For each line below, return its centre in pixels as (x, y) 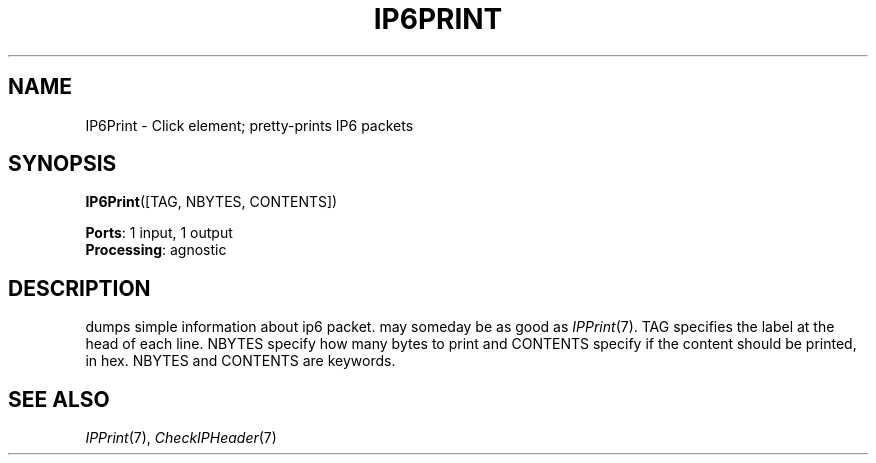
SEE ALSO (59, 399)
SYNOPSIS (62, 164)
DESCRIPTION (79, 288)
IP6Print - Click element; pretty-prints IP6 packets (249, 125)
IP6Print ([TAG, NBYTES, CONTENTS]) (211, 202)
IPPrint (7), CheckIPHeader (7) (181, 438)
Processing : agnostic (156, 250)
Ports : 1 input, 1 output (159, 233)
